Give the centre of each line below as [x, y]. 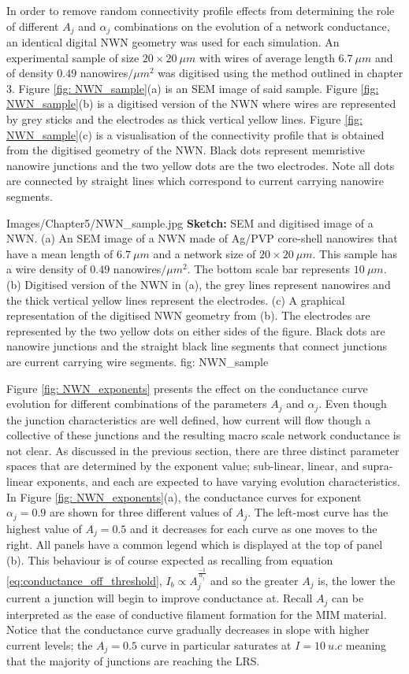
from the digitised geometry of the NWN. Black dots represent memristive [186, 150]
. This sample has [355, 253]
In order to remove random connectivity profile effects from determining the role [201, 10]
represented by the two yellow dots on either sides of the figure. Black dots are [196, 330]
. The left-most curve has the [318, 512]
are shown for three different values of [141, 512]
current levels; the [50, 644]
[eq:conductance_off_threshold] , [84, 580]
